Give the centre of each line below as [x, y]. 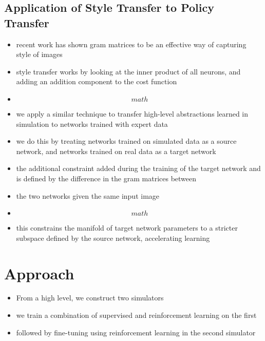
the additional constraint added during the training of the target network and [138, 168]
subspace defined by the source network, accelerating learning [113, 238]
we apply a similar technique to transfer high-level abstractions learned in [132, 113]
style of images [39, 54]
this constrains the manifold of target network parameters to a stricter [127, 228]
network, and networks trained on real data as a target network [116, 151]
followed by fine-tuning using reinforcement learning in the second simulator [136, 332]
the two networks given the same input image [88, 195]
